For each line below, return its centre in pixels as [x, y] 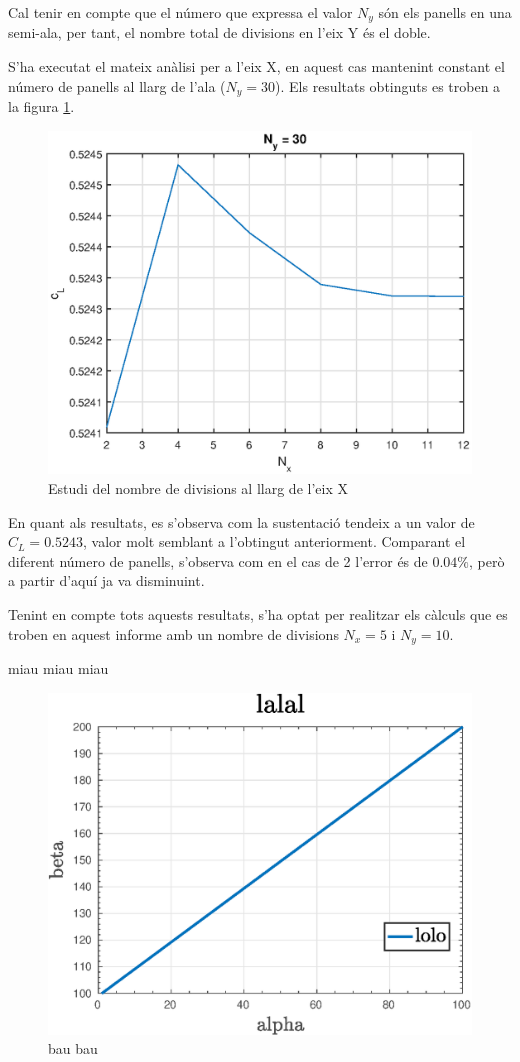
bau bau [73, 1048]
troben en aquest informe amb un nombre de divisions [173, 633]
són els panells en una [445, 12]
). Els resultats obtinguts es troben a [388, 85]
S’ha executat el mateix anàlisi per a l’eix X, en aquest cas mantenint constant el [256, 66]
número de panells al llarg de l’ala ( [117, 85]
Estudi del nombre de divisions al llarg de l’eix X [198, 487]
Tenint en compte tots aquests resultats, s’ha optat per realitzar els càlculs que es [258, 613]
